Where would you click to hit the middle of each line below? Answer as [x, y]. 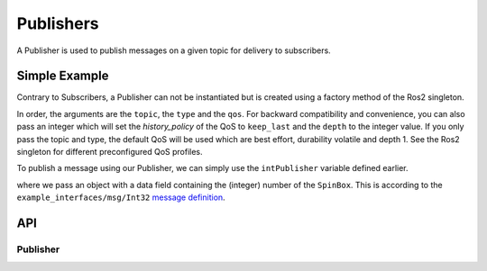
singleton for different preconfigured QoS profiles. [110, 152]
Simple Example [63, 76]
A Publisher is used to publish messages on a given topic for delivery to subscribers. [174, 50]
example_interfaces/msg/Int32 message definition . [121, 197]
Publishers [58, 23]
